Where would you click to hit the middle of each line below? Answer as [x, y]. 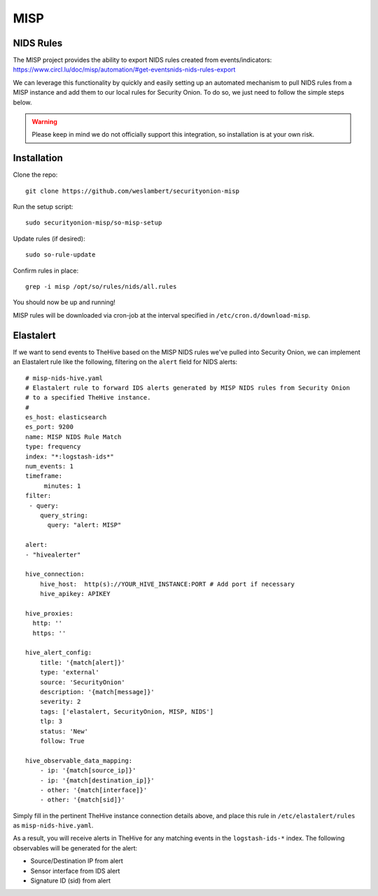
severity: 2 [60, 702]
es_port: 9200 [49, 427]
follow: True [62, 741]
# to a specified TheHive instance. [88, 398]
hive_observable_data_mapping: [79, 760]
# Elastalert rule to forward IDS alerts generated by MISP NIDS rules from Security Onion [188, 388]
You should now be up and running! [64, 302]
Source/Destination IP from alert [77, 861]
